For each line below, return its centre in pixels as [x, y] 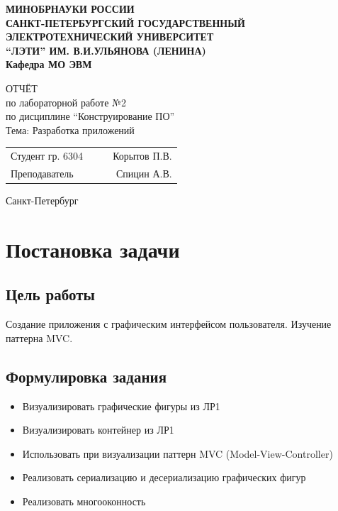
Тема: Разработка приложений [70, 130]
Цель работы [50, 294]
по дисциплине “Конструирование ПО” [90, 116]
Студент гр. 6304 [47, 156]
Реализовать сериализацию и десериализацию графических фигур [164, 477]
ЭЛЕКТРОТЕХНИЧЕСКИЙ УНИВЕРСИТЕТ [110, 37]
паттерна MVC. [39, 337]
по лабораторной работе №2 [66, 102]
